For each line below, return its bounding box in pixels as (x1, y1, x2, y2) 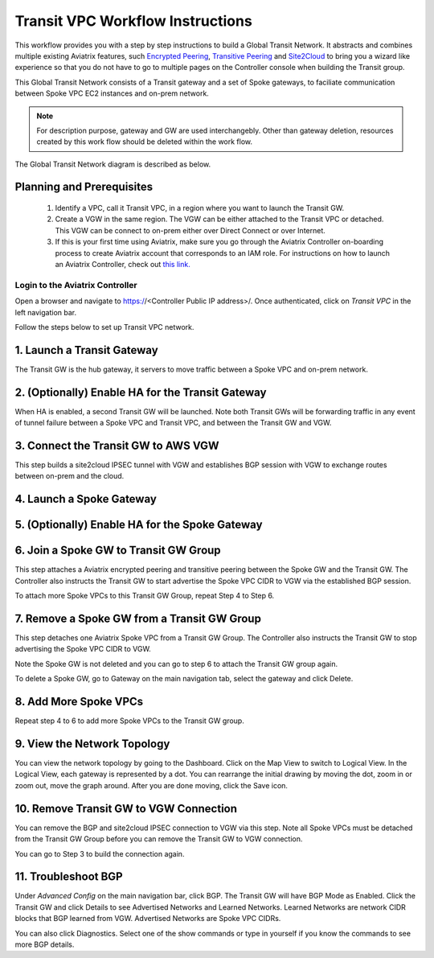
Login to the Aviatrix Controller (14, 279, 137, 290)
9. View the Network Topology (14, 737, 170, 750)
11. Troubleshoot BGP (14, 870, 124, 884)
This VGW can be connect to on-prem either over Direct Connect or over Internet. (55, 225, 325, 235)
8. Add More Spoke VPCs (14, 695, 144, 709)
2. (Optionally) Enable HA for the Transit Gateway (14, 385, 267, 399)
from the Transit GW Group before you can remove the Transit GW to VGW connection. (14, 834, 303, 844)
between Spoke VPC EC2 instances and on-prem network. (14, 88, 209, 98)
